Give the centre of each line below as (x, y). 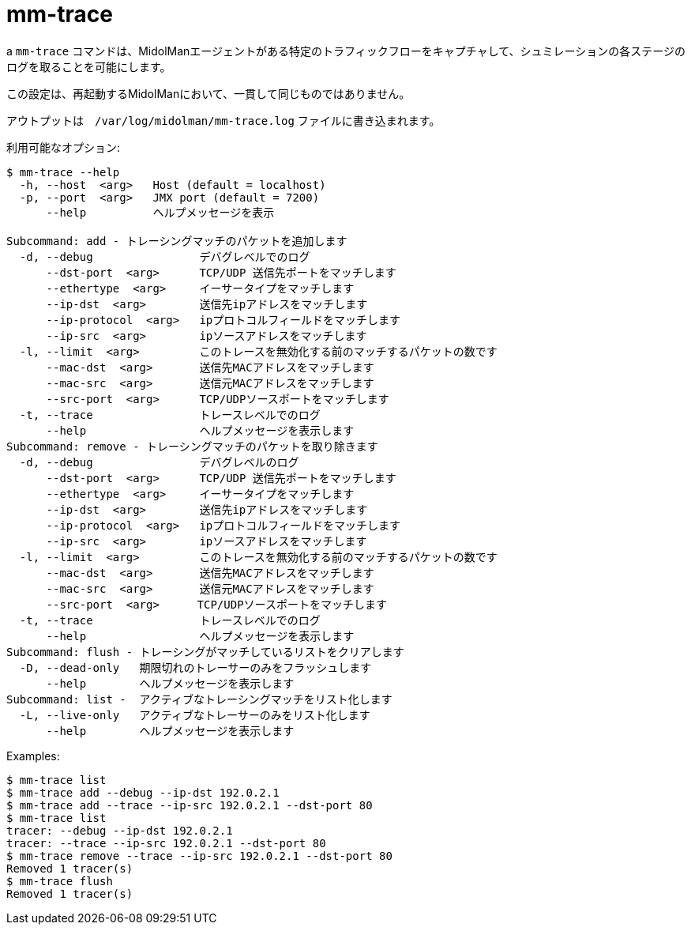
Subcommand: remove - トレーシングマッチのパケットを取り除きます (192, 446)
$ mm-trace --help (63, 172)
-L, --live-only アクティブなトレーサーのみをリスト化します (195, 715)
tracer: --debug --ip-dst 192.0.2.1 (120, 830)
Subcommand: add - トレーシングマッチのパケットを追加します (177, 241)
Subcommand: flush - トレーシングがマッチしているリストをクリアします (205, 652)
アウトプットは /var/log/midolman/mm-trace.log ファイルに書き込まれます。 (223, 120)
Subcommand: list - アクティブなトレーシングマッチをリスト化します (199, 699)
